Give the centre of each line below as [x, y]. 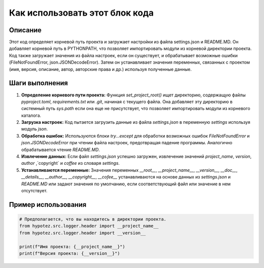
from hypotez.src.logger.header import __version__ [83, 233]
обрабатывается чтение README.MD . [61, 150]
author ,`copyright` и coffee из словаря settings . [70, 163]
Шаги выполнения [38, 83]
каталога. [31, 115]
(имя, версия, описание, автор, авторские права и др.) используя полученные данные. [100, 69]
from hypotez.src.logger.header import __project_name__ [89, 226]
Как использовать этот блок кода [81, 13]
